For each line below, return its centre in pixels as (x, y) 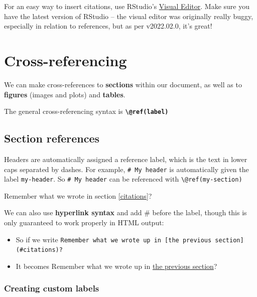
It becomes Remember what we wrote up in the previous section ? (116, 266)
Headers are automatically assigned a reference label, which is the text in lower (126, 159)
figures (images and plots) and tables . (65, 94)
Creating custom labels (52, 288)
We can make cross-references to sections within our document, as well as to (123, 84)
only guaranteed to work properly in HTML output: (84, 222)
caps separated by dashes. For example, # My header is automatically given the (126, 169)
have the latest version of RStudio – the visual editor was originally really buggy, (129, 16)
